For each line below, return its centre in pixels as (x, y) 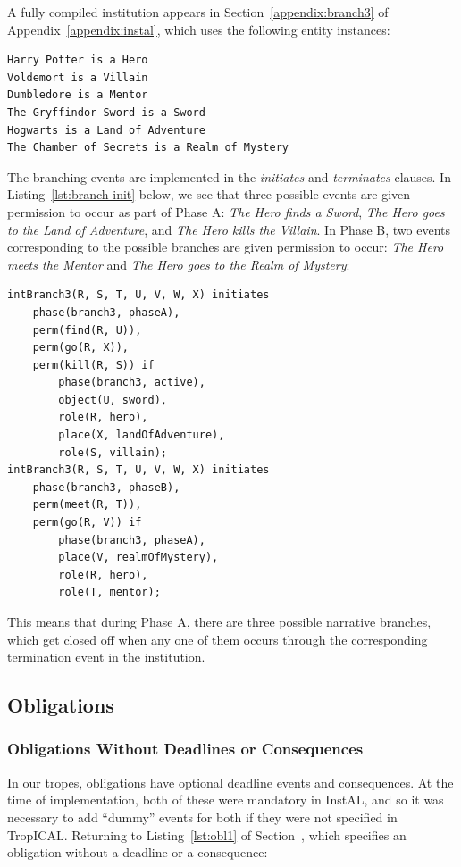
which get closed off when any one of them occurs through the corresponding (218, 639)
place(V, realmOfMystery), (138, 558)
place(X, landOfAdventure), (142, 435)
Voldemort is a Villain (78, 77)
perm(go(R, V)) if (87, 523)
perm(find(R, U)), (87, 330)
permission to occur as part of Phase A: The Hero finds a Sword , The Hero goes (226, 211)
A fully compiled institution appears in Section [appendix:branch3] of (198, 12)
